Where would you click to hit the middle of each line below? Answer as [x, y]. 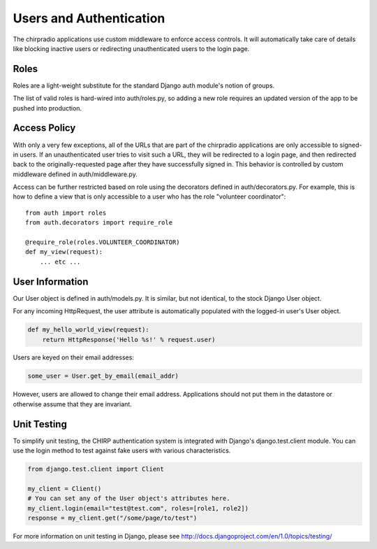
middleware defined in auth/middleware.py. [75, 174]
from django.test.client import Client [96, 469]
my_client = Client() [65, 489]
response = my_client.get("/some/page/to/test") [112, 518]
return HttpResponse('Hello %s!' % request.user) [129, 340]
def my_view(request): [64, 252]
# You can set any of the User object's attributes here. [129, 499]
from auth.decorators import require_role [99, 223]
